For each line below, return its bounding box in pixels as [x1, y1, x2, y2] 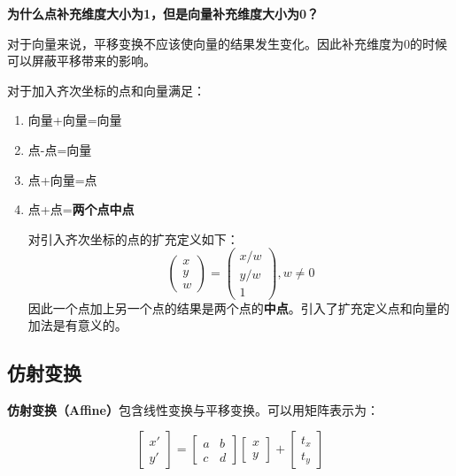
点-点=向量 [27, 140, 92, 158]
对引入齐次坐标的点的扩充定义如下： [27, 229, 239, 248]
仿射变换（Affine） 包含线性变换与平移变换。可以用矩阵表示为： [7, 400, 379, 418]
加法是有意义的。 [27, 316, 128, 334]
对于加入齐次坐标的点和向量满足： [7, 81, 205, 99]
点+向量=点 [27, 170, 97, 188]
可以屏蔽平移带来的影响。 [7, 51, 156, 70]
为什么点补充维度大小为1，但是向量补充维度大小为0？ [7, 4, 320, 22]
